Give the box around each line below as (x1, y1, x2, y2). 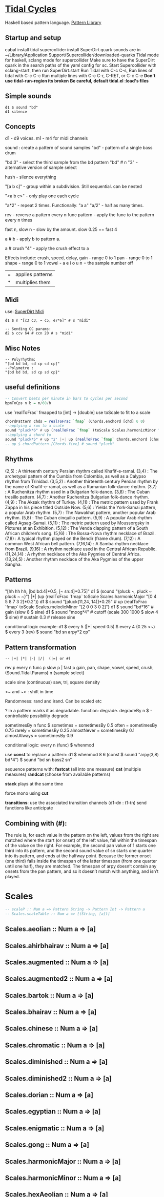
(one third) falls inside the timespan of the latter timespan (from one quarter (5, 858, 157, 864)
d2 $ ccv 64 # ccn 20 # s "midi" (5, 331, 73, 336)
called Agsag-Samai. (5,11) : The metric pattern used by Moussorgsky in (5, 520, 150, 526)
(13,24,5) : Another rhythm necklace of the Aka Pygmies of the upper (5, 556, 144, 562)
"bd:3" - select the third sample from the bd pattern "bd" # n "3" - (5, 160, 138, 165)
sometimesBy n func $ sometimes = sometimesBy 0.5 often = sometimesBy (5, 722, 158, 728)
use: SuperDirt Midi (5, 309, 44, 314)
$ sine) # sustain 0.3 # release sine (5, 614, 76, 620)
